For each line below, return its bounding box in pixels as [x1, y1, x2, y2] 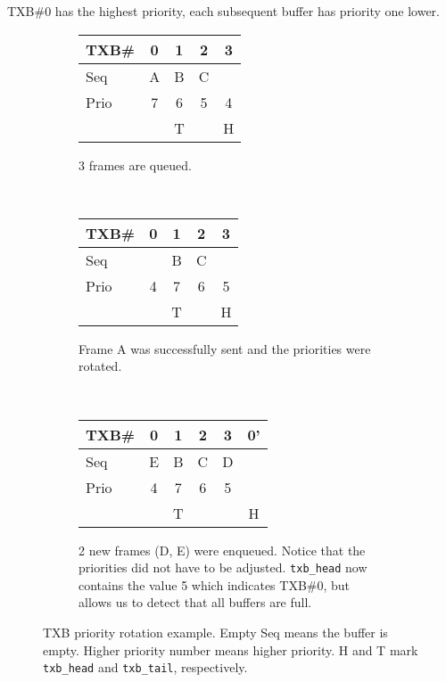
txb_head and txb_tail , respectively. [43, 658, 248, 677]
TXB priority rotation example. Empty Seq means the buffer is [43, 623, 388, 641]
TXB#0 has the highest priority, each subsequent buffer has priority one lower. [7, 2, 440, 20]
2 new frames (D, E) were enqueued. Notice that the [78, 540, 366, 559]
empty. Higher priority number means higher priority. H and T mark [43, 640, 418, 659]
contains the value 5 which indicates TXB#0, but [78, 575, 351, 594]
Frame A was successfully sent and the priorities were [78, 339, 371, 357]
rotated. [78, 357, 122, 375]
